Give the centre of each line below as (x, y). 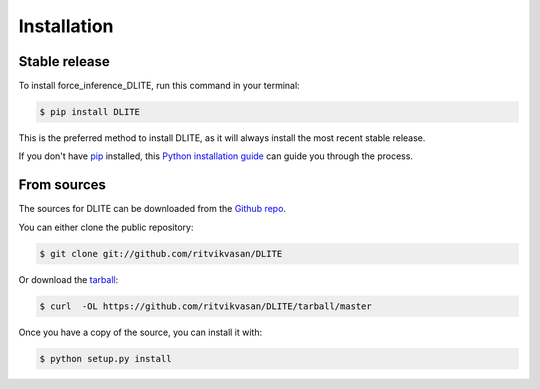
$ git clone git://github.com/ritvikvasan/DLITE (161, 253)
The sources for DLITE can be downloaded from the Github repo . (152, 209)
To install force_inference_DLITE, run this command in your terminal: (159, 86)
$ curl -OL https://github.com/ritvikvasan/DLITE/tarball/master (205, 306)
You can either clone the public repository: (106, 227)
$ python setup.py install (105, 358)
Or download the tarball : (68, 279)
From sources (62, 185)
